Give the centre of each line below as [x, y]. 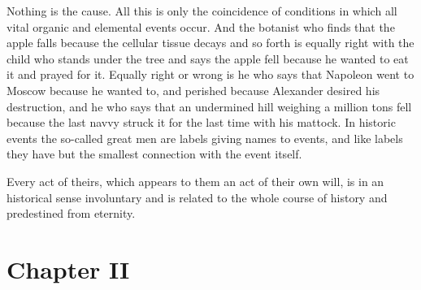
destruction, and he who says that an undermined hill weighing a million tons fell [209, 106]
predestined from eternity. [71, 213]
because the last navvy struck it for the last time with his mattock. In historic [201, 122]
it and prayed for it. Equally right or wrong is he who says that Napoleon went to [210, 74]
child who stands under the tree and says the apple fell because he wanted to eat [208, 58]
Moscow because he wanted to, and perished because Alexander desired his [193, 90]
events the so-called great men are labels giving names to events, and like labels [205, 138]
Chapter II [68, 268]
